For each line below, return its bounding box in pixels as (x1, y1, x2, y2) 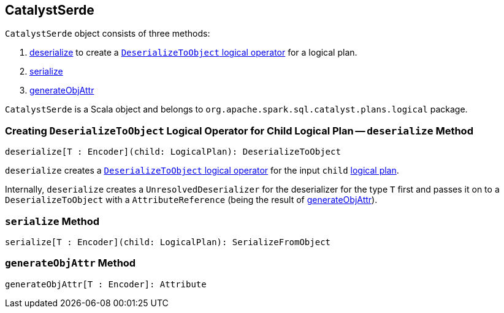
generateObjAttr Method (5, 257, 136, 270)
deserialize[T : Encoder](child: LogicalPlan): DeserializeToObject (5, 147, 341, 157)
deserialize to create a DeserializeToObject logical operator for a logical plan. (29, 47, 357, 58)
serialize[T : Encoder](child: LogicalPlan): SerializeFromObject (5, 237, 331, 247)
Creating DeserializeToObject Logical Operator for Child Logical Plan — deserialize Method (5, 124, 473, 137)
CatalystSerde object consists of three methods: (5, 28, 210, 39)
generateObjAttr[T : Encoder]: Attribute (5, 279, 207, 289)
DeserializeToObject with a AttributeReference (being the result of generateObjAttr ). (5, 194, 378, 205)
